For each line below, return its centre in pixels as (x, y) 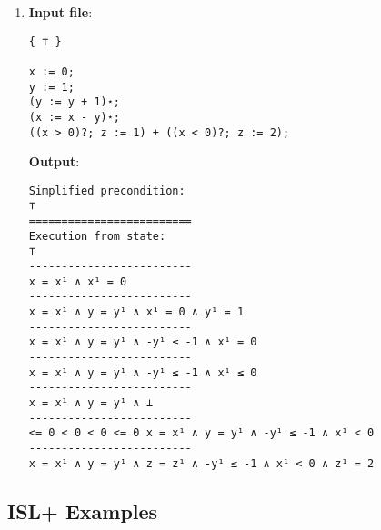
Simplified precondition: (107, 190)
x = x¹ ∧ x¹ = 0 (78, 281)
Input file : (60, 12)
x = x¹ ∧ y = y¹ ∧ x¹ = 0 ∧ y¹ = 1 (136, 312)
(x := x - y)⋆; (75, 117)
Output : (54, 161)
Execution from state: (97, 236)
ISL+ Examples (83, 510)
